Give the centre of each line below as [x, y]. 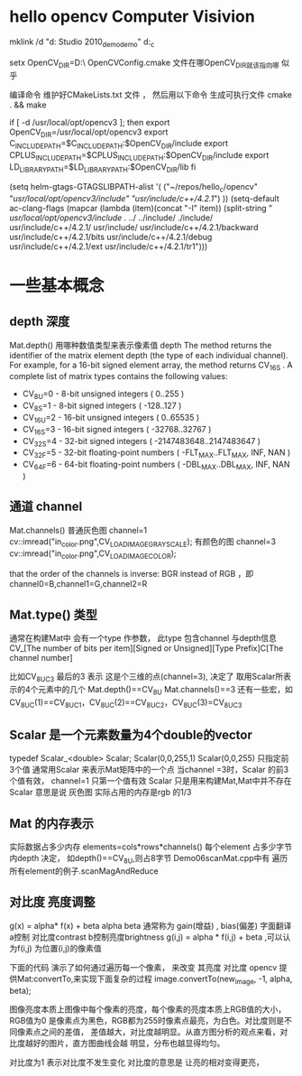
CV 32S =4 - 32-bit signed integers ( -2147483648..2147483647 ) [142, 442]
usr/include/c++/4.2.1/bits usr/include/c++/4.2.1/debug [111, 237]
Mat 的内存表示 [52, 823]
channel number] [41, 658]
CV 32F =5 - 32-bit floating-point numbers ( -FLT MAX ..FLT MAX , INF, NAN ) [156, 454]
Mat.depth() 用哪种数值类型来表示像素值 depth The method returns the [141, 345]
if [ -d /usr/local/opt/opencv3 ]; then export [90, 122]
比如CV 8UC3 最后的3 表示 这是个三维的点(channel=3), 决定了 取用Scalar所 [146, 677]
